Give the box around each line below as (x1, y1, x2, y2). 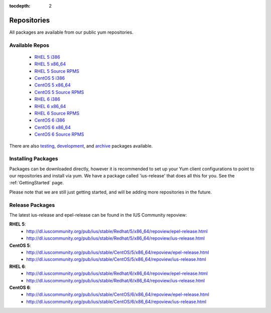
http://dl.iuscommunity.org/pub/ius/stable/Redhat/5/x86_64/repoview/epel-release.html (26, 228, 208, 234)
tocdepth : (9, 3, 31, 9)
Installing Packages (9, 155, 58, 162)
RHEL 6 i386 (34, 96, 60, 102)
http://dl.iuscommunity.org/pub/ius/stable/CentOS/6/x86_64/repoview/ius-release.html (26, 298, 207, 304)
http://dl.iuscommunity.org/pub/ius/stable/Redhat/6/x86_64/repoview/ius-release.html (26, 277, 205, 283)
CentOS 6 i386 (34, 117, 65, 123)
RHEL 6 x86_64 (34, 103, 66, 109)
